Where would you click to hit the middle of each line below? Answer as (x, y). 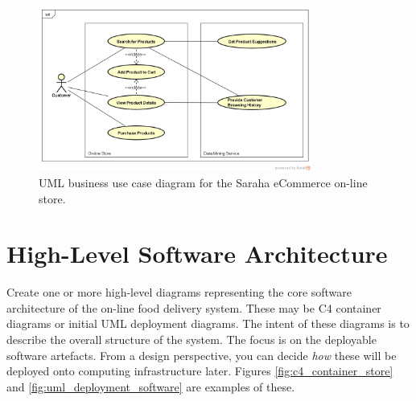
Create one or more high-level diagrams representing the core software (179, 292)
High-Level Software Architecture (197, 254)
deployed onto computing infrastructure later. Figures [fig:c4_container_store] (200, 371)
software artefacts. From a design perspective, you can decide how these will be (202, 355)
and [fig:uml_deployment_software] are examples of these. (151, 386)
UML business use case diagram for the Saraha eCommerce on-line (203, 182)
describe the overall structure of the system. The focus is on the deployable (192, 340)
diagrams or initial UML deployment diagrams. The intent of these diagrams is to (208, 323)
